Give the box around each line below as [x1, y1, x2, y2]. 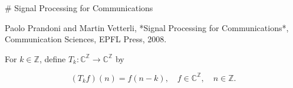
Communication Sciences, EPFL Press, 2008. [5, 33, 167, 45]
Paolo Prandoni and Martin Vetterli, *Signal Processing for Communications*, [5, 21, 289, 33]
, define [39, 52, 66, 65]
